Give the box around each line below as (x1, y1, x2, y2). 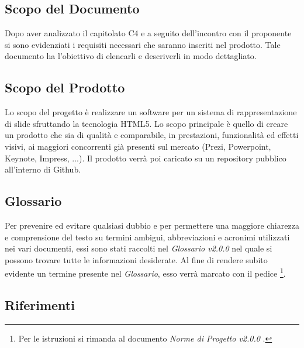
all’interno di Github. (5, 163, 81, 175)
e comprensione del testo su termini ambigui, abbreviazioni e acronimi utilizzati (5, 230, 290, 243)
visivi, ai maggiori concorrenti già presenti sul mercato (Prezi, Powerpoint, (5, 140, 271, 152)
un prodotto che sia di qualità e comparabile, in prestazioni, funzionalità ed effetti (5, 129, 299, 141)
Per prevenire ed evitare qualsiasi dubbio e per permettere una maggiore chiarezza (5, 219, 299, 231)
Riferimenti (5, 295, 75, 313)
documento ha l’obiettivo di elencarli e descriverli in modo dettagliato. (5, 50, 257, 62)
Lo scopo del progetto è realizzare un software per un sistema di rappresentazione (5, 106, 297, 118)
